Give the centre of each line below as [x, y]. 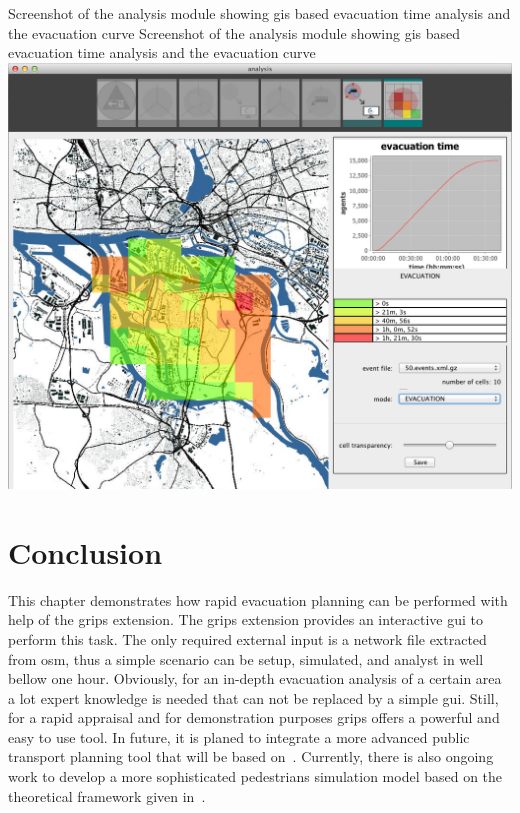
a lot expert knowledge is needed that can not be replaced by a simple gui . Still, [253, 697]
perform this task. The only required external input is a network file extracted [247, 638]
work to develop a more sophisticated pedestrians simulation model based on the [255, 776]
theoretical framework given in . [107, 795]
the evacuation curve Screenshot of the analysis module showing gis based [234, 32]
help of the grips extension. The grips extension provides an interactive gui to [246, 619]
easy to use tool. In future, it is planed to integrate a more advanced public [239, 736]
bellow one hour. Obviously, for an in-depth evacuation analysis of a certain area [255, 678]
